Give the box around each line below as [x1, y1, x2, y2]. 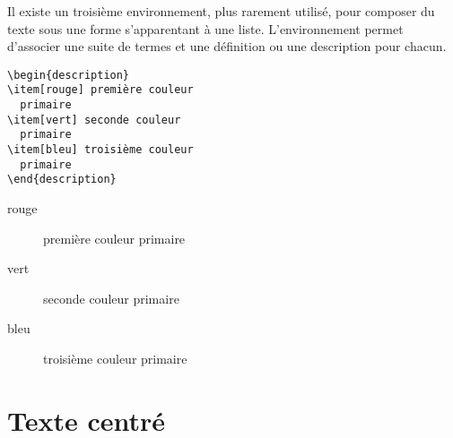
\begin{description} [7, 68, 130, 82]
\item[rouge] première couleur [7, 83, 194, 97]
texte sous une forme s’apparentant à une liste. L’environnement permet [7, 19, 404, 38]
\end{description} [7, 173, 117, 186]
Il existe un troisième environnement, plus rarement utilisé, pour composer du [7, 2, 435, 20]
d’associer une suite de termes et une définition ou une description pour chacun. [7, 37, 447, 56]
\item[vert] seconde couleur [7, 113, 181, 126]
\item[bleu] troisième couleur [7, 143, 194, 157]
